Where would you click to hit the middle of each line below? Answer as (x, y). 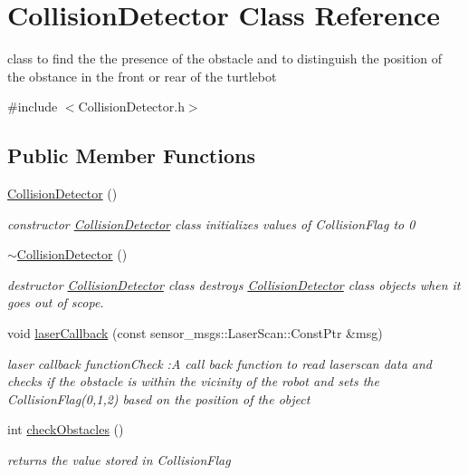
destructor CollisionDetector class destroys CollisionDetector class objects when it (234, 284)
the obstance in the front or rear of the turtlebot (142, 76)
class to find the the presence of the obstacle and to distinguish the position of (225, 58)
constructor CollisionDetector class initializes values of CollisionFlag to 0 (211, 223)
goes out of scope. (56, 302)
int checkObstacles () (66, 429)
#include (33, 107)
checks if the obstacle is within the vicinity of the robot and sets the (193, 381)
